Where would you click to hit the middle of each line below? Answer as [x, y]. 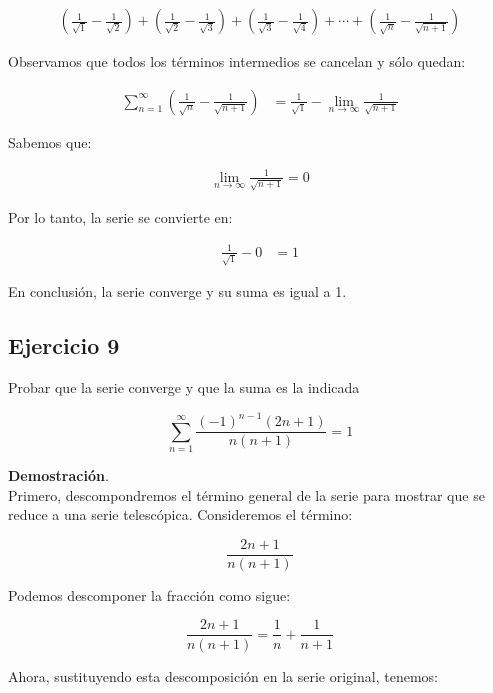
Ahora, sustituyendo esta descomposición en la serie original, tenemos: [223, 675]
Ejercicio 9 [64, 345]
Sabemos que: [50, 141]
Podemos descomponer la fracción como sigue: [149, 594]
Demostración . [58, 475]
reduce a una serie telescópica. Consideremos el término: [180, 514]
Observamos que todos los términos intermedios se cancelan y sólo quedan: [237, 61]
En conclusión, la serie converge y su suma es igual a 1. [177, 291]
